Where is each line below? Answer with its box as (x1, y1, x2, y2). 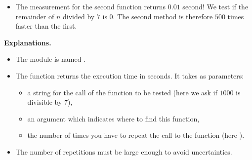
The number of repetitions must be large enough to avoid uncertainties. (15, 146, 232, 157)
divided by (63, 11, 95, 21)
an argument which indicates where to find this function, (27, 113, 200, 123)
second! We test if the (182, 1, 249, 11)
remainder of (15, 11, 54, 21)
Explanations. (4, 37, 51, 47)
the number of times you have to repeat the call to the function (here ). (27, 130, 245, 140)
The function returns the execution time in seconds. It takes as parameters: (15, 70, 244, 80)
